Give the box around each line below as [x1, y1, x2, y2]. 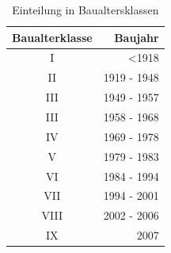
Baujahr [114, 29, 159, 45]
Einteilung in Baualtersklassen [12, 2, 159, 17]
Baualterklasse [12, 29, 93, 45]
